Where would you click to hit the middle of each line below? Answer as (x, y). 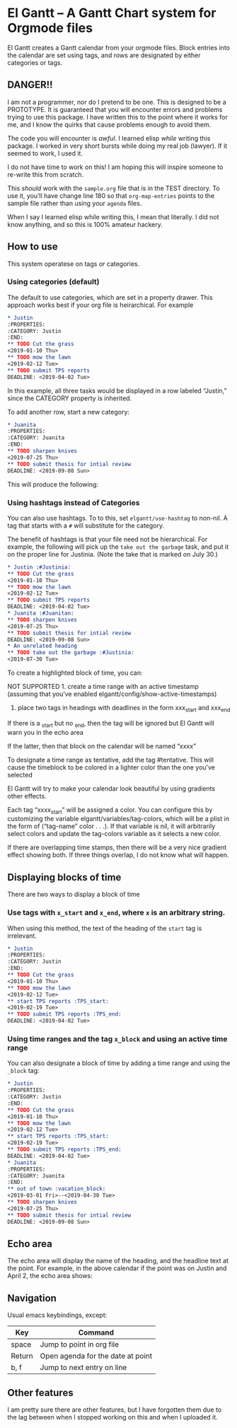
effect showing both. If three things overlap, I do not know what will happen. (118, 855)
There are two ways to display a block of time (74, 894)
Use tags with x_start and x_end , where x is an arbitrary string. (116, 912)
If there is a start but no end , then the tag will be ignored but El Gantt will (111, 724)
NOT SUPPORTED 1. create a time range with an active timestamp (103, 687)
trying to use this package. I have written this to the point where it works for (117, 117)
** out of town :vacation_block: (57, 1189)
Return (22, 1356)
